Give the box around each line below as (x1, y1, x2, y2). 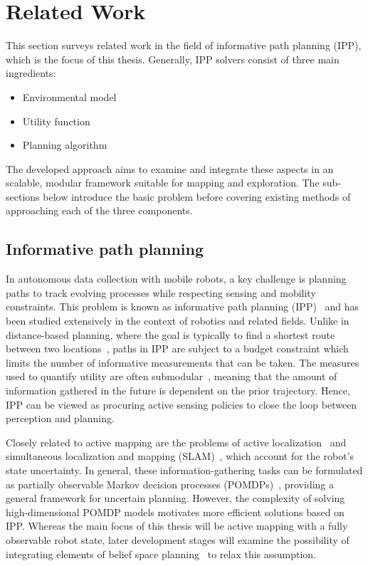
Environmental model (22, 89, 117, 104)
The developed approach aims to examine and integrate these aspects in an (6, 161, 334, 176)
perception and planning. (6, 411, 115, 426)
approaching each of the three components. (6, 203, 193, 218)
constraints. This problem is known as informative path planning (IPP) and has (6, 299, 359, 314)
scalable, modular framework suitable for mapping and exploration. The (6, 175, 320, 190)
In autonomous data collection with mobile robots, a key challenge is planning (6, 271, 347, 286)
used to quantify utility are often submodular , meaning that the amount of (6, 369, 337, 384)
